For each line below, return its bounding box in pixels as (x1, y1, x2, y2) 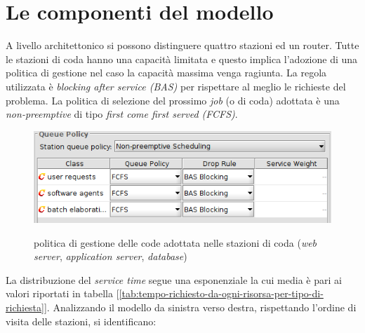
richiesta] (6, 300, 44, 315)
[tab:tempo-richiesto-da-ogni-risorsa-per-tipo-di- (119, 286, 324, 301)
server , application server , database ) (34, 249, 187, 264)
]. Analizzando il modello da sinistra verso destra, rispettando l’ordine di (44, 300, 357, 315)
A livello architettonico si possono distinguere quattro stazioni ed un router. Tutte (6, 38, 359, 53)
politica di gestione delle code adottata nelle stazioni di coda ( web (34, 235, 317, 250)
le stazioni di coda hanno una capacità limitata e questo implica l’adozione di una (6, 51, 358, 66)
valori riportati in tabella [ (6, 286, 119, 301)
